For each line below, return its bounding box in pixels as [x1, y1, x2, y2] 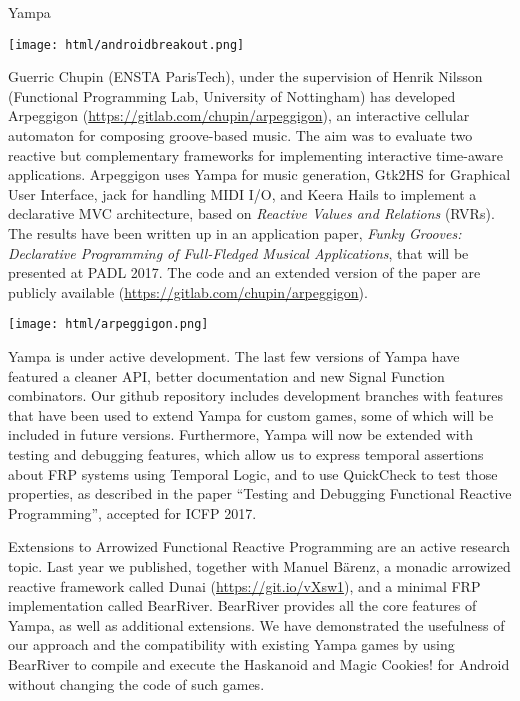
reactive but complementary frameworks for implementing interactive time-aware [8, 144, 503, 165]
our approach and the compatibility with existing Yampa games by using [8, 634, 455, 655]
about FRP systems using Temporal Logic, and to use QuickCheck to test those [8, 463, 498, 484]
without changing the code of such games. [8, 673, 265, 694]
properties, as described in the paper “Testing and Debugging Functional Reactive [8, 483, 512, 504]
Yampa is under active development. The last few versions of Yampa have [8, 346, 460, 367]
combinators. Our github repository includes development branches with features [8, 385, 503, 406]
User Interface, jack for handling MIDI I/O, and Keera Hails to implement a [8, 183, 477, 204]
